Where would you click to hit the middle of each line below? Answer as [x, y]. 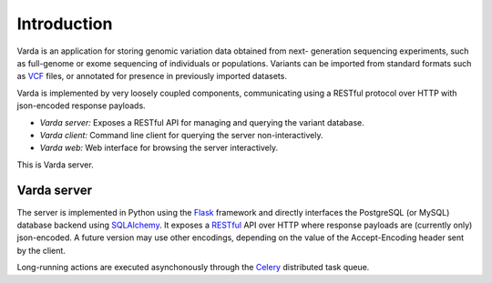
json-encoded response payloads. [81, 106]
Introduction [65, 24]
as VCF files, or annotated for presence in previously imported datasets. [152, 76]
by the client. [41, 250]
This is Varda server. [56, 165]
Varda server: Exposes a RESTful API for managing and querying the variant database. [202, 122]
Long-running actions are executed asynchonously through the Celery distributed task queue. [193, 268]
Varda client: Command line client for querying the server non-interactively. [181, 135]
